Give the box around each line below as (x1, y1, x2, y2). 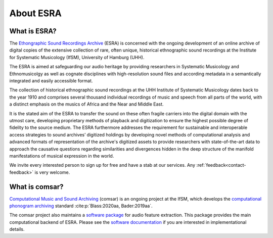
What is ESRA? (9, 27, 57, 35)
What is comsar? (9, 182, 64, 191)
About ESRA (9, 8, 62, 19)
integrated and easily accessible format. (9, 78, 93, 84)
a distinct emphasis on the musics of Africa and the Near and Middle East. (9, 101, 164, 107)
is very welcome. (34, 169, 70, 175)
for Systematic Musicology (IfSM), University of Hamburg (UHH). (9, 54, 145, 60)
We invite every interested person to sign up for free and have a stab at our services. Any (9, 162, 196, 168)
